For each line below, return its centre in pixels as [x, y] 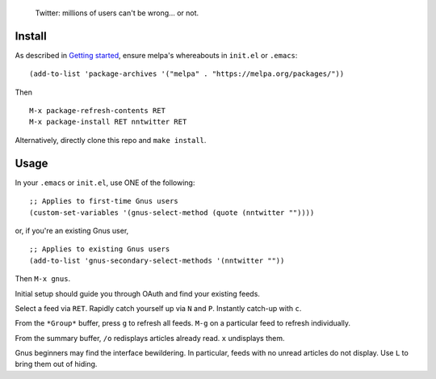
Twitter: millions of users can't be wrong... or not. [117, 13]
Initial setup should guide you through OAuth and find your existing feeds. [137, 293]
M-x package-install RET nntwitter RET [108, 122]
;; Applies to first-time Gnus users [104, 201]
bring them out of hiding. [56, 364]
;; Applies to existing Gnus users [100, 249]
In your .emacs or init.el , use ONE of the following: [105, 183]
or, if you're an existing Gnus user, [72, 230]
